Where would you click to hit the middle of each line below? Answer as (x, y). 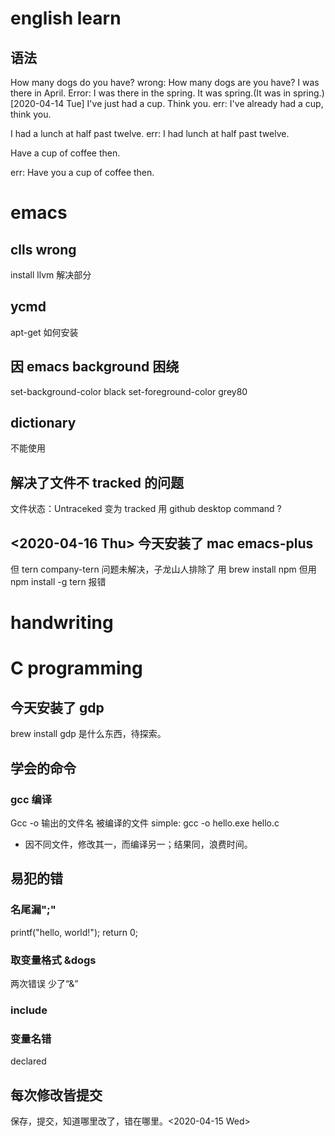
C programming (76, 668)
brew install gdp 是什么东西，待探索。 (88, 734)
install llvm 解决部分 (51, 275)
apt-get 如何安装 (44, 332)
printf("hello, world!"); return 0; (74, 932)
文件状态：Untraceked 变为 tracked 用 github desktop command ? (146, 509)
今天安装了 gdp (57, 707)
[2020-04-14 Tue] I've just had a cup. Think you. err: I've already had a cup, (167, 103)
